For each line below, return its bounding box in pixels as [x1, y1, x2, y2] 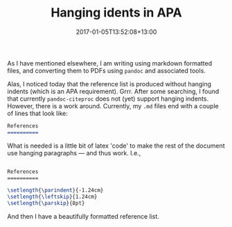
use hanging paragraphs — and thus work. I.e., [7, 148, 141, 157]
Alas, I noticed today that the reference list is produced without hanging [7, 79, 212, 88]
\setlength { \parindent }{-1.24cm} [7, 187, 104, 194]
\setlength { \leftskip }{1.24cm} [7, 193, 98, 201]
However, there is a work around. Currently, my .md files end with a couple [7, 101, 220, 110]
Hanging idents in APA [51, 5, 182, 21]
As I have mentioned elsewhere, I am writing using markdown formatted [7, 59, 213, 67]
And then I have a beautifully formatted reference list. [7, 213, 159, 221]
